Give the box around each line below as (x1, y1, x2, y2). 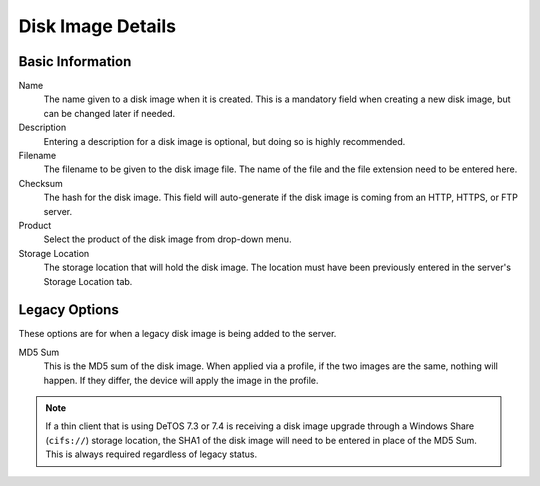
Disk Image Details (18, 15, 177, 37)
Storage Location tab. (43, 275, 133, 287)
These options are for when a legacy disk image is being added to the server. (18, 328, 337, 340)
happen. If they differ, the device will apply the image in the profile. (43, 374, 319, 386)
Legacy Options (18, 301, 119, 319)
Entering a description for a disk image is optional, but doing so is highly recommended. (43, 135, 406, 147)
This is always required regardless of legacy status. (45, 448, 258, 460)
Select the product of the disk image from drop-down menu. (43, 233, 292, 245)
